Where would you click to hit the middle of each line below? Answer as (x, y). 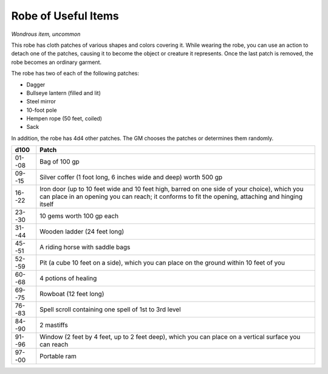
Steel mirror (41, 102)
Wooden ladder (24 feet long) (82, 232)
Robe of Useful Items (65, 16)
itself (47, 204)
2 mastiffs (54, 325)
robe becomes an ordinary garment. (56, 62)
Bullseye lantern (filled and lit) (64, 93)
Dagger (36, 85)
